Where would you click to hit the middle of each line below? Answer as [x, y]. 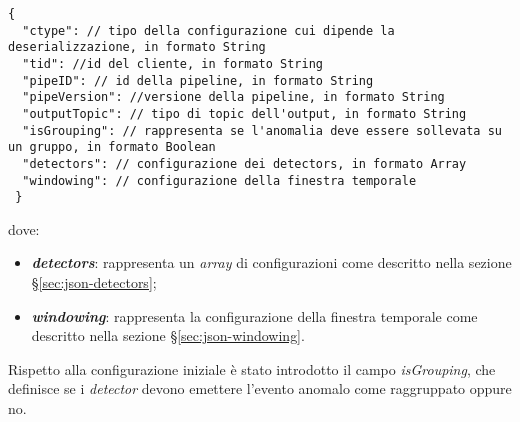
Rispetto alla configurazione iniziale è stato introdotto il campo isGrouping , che [252, 368]
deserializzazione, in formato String [137, 47]
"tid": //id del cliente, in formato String [172, 63]
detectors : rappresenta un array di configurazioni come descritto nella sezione [271, 262]
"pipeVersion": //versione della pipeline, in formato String [233, 97]
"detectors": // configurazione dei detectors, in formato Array [244, 163]
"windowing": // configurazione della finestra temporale [219, 180]
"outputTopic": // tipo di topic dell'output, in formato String [244, 113]
